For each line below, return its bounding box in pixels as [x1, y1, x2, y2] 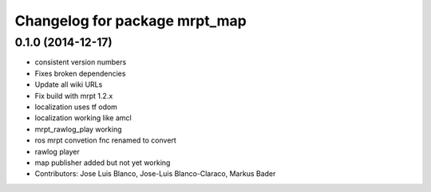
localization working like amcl [34, 113, 132, 123]
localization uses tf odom [34, 102, 117, 112]
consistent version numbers [34, 57, 127, 67]
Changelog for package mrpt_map [14, 12, 247, 29]
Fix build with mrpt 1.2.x [34, 91, 113, 100]
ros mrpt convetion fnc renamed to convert [34, 135, 177, 145]
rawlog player [34, 147, 80, 156]
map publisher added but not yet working [34, 158, 171, 167]
